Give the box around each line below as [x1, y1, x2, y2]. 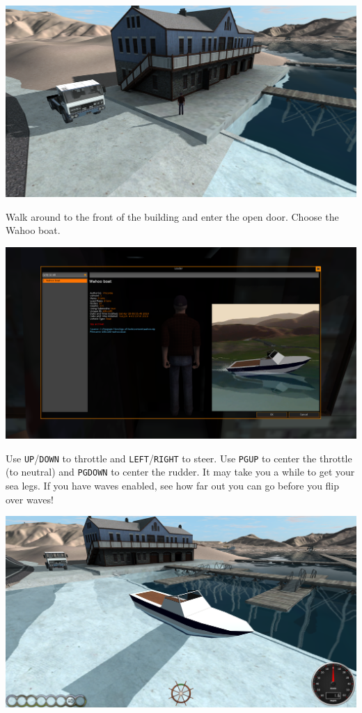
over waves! [6, 492, 54, 506]
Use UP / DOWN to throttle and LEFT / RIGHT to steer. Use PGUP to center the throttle [6, 450, 352, 465]
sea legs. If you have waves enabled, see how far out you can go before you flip [6, 478, 340, 492]
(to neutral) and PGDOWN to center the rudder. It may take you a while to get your [6, 464, 355, 479]
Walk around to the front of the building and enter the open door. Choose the [6, 209, 339, 224]
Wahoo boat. [6, 223, 61, 237]
